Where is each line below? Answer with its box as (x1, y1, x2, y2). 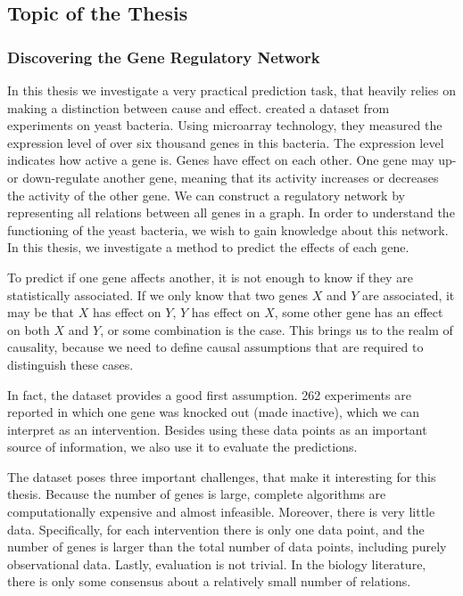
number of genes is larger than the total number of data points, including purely (7, 537, 447, 556)
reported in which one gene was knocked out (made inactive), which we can (7, 403, 420, 421)
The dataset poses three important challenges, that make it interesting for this (7, 467, 436, 486)
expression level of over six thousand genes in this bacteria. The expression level (7, 133, 444, 151)
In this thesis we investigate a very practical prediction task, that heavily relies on (7, 81, 457, 99)
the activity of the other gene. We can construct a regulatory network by (7, 185, 405, 204)
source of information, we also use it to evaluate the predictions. (7, 437, 358, 456)
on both (7, 320, 50, 339)
